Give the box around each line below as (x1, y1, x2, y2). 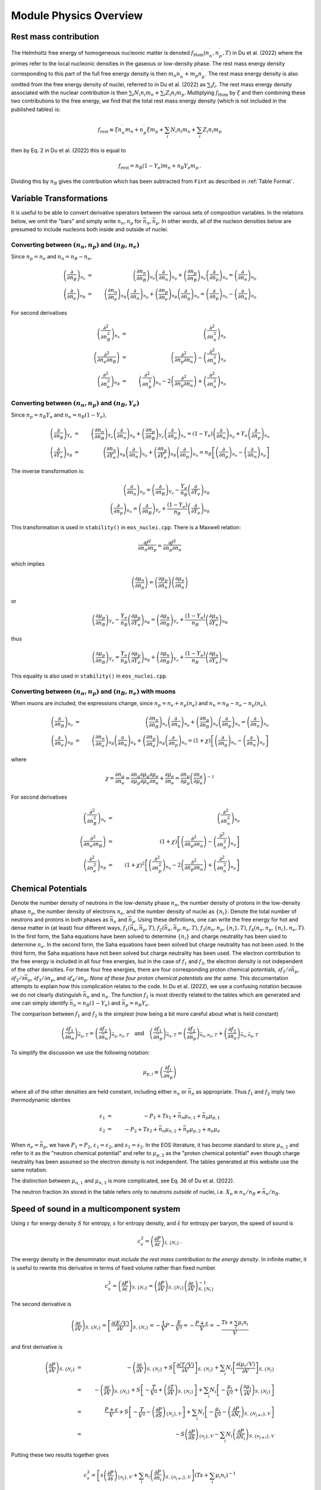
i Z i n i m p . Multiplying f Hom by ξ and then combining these (163, 89, 306, 98)
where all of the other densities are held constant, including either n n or (11, 1088, 187, 1097)
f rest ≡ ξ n (97, 126, 122, 134)
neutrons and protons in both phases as (11, 916, 109, 923)
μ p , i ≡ (143, 1069, 159, 1077)
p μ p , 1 (205, 1112, 221, 1120)
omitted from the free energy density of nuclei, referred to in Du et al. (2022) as (11, 80, 206, 88)
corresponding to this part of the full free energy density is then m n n (11, 70, 181, 79)
